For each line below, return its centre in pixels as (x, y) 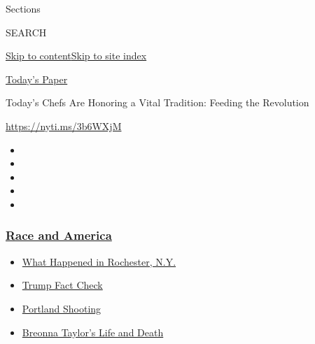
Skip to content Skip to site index (76, 56)
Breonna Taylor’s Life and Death (93, 332)
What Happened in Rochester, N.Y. (99, 261)
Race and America (59, 235)
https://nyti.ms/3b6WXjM (64, 126)
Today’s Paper (37, 79)
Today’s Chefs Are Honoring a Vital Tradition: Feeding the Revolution (157, 102)
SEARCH (26, 32)
